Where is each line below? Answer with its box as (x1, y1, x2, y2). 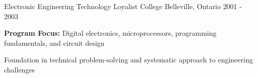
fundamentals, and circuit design (4, 37, 105, 48)
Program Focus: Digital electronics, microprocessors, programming (4, 28, 217, 38)
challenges (4, 64, 35, 74)
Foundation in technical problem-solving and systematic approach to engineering (4, 54, 253, 65)
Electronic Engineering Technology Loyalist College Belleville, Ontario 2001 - (4, 1, 242, 11)
